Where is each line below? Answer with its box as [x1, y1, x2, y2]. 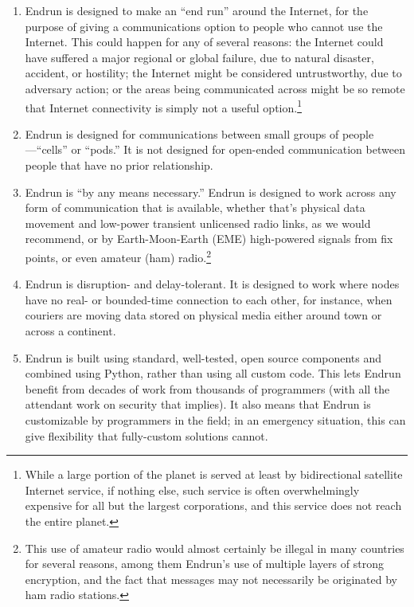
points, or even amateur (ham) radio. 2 [25, 246, 211, 265]
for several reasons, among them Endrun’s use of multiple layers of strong [25, 555, 384, 572]
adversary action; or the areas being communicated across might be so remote [25, 80, 405, 96]
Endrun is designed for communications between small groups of [25, 125, 339, 142]
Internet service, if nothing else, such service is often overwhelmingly [25, 481, 360, 498]
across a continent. [25, 323, 116, 339]
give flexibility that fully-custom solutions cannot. [25, 427, 268, 444]
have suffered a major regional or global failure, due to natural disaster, [25, 49, 374, 65]
